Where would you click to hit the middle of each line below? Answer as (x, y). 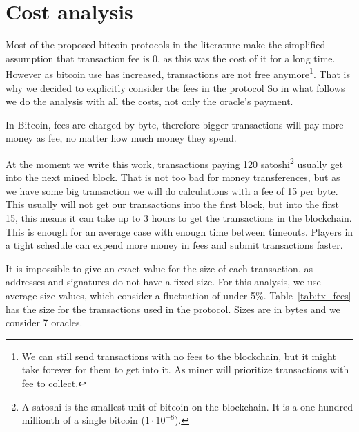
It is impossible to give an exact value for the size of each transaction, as (159, 268)
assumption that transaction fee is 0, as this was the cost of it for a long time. (171, 58)
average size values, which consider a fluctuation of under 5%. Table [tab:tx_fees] (178, 295)
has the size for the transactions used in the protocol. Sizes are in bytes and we (173, 309)
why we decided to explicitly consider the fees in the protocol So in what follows (175, 87)
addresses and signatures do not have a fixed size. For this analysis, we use (163, 282)
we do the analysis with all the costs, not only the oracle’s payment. (149, 101)
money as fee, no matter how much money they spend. (121, 138)
